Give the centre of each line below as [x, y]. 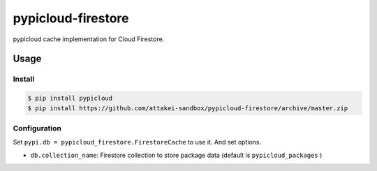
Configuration [37, 128]
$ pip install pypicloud [70, 98]
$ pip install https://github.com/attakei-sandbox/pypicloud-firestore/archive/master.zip [188, 108]
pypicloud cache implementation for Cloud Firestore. [89, 39]
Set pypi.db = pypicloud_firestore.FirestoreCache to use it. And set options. [137, 142]
